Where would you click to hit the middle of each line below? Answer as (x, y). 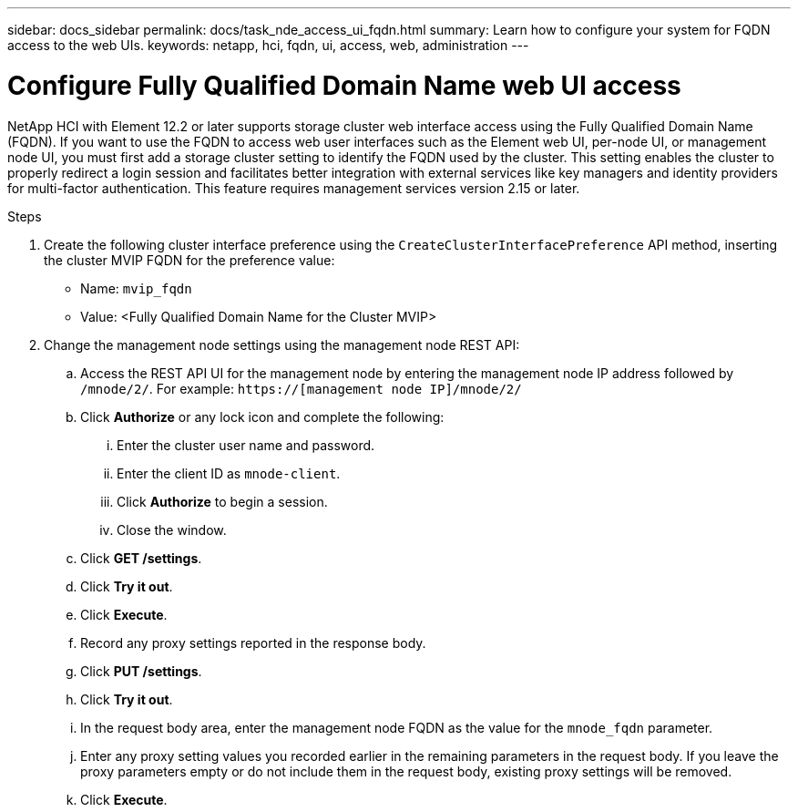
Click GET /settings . (141, 558)
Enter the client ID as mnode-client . (229, 473)
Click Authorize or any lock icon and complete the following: (262, 416)
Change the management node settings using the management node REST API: (282, 344)
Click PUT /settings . (141, 671)
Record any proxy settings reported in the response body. (253, 642)
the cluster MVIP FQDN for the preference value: (189, 260)
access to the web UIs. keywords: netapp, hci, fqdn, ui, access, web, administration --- (268, 45)
